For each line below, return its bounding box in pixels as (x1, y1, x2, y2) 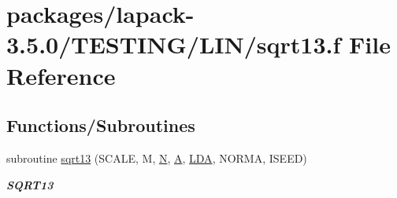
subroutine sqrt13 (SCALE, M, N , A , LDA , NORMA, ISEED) (6, 149, 307, 166)
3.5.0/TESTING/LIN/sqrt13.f (6, 28, 341, 60)
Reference (6, 59, 116, 91)
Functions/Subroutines (6, 113, 195, 137)
